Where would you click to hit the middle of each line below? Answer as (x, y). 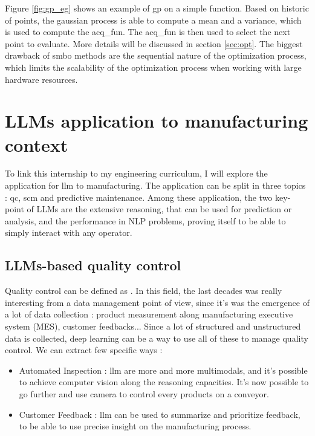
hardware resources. (41, 79)
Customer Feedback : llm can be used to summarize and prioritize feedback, (160, 414)
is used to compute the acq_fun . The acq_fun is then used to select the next (148, 32)
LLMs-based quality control (93, 265)
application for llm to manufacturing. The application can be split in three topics (155, 185)
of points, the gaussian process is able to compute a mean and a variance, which (153, 20)
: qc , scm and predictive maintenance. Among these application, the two (139, 197)
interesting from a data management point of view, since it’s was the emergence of (157, 302)
